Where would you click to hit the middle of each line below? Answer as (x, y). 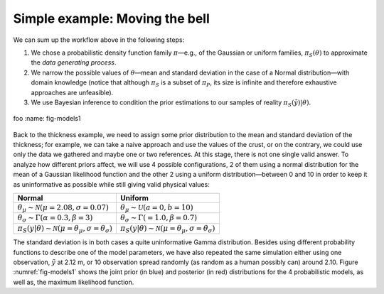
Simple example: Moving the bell (111, 18)
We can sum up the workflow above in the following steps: (99, 40)
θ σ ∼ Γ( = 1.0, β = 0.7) (159, 218)
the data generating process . (74, 62)
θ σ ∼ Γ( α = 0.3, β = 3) (55, 218)
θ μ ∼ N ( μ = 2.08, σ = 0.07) (63, 208)
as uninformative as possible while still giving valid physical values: (111, 184)
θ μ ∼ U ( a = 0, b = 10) (157, 208)
